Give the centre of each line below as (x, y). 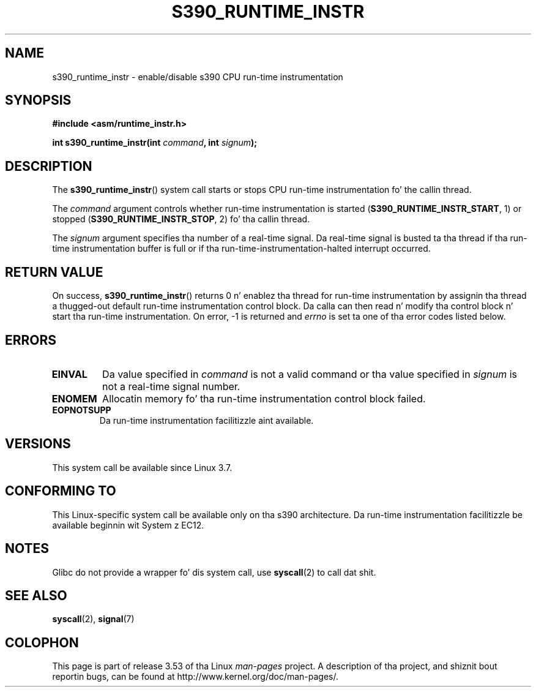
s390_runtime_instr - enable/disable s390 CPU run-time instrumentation (198, 77)
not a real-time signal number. (171, 386)
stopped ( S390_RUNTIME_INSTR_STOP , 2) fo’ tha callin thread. (181, 219)
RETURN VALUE (54, 272)
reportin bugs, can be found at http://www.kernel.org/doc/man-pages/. (195, 677)
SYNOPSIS (38, 100)
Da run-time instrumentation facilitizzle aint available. (207, 420)
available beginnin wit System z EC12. (128, 525)
